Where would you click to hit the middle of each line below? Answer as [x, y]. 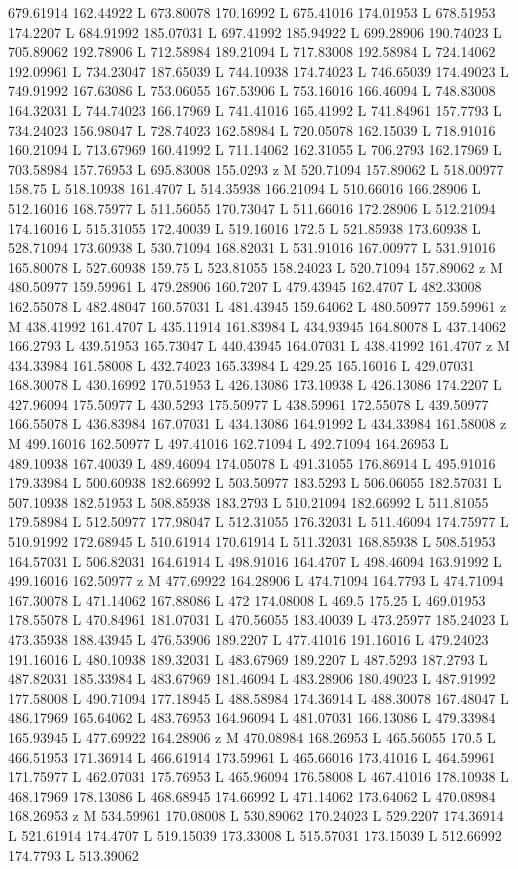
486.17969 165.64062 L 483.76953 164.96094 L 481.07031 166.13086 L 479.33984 [252, 717]
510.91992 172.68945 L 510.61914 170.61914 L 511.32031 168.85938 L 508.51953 [252, 541]
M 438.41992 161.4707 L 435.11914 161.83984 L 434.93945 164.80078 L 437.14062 [257, 325]
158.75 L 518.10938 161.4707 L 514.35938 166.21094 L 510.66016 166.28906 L [244, 188]
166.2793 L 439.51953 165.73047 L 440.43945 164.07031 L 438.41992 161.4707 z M [259, 345]
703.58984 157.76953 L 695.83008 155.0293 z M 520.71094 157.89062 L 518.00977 [256, 168]
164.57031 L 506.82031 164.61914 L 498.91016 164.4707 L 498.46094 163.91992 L [255, 560]
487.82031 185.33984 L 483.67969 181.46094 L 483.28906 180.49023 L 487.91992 [252, 678]
